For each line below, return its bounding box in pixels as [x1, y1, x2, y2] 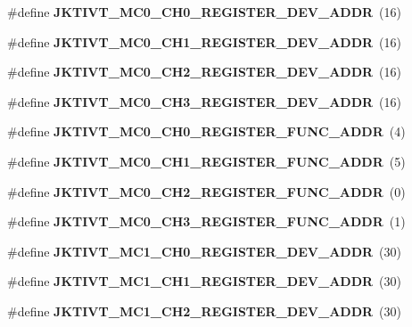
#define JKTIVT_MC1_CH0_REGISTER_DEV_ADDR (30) [7, 241, 401, 260]
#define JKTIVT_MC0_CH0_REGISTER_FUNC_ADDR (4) [7, 122, 406, 141]
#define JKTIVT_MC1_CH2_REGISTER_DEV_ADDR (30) [7, 301, 401, 320]
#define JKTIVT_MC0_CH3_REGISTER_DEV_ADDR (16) [7, 92, 401, 110]
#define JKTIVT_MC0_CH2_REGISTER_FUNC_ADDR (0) [7, 182, 406, 200]
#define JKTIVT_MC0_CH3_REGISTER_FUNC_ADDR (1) [7, 212, 406, 231]
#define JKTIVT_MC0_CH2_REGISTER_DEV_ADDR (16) [7, 62, 401, 81]
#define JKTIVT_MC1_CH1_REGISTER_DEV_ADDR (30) [7, 272, 401, 290]
